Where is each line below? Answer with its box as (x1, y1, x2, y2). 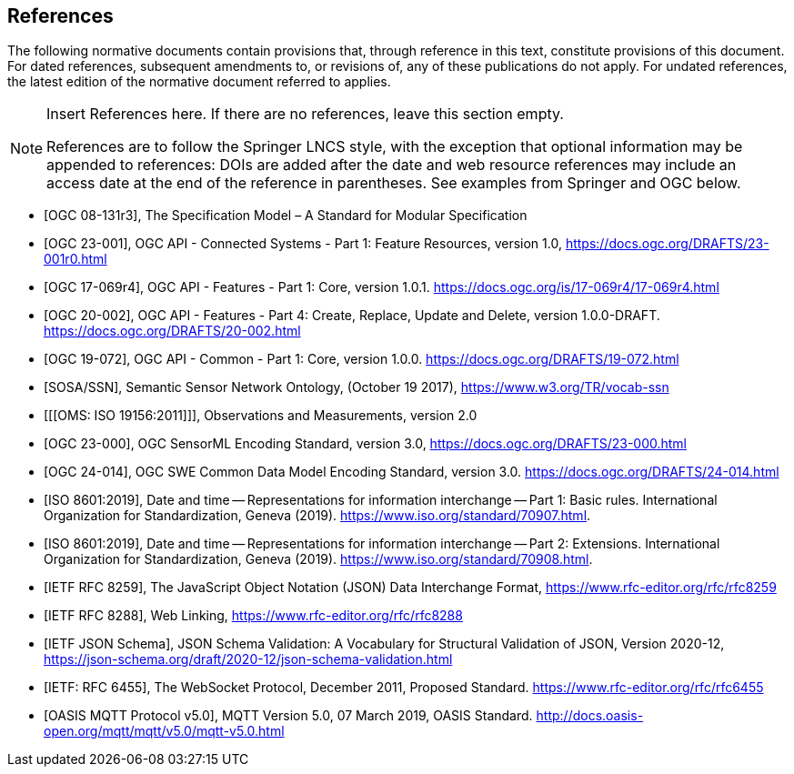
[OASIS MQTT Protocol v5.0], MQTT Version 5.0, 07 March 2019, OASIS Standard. (44, 708, 533, 724)
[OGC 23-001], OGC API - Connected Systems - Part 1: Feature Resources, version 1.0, (44, 236, 562, 252)
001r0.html (44, 251, 107, 267)
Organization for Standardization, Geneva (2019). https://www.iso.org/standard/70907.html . (44, 508, 591, 524)
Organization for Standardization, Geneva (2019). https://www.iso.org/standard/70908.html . (44, 551, 593, 568)
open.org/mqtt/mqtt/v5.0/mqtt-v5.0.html (44, 723, 285, 739)
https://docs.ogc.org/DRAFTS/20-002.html (44, 323, 301, 339)
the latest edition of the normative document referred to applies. (7, 74, 391, 90)
